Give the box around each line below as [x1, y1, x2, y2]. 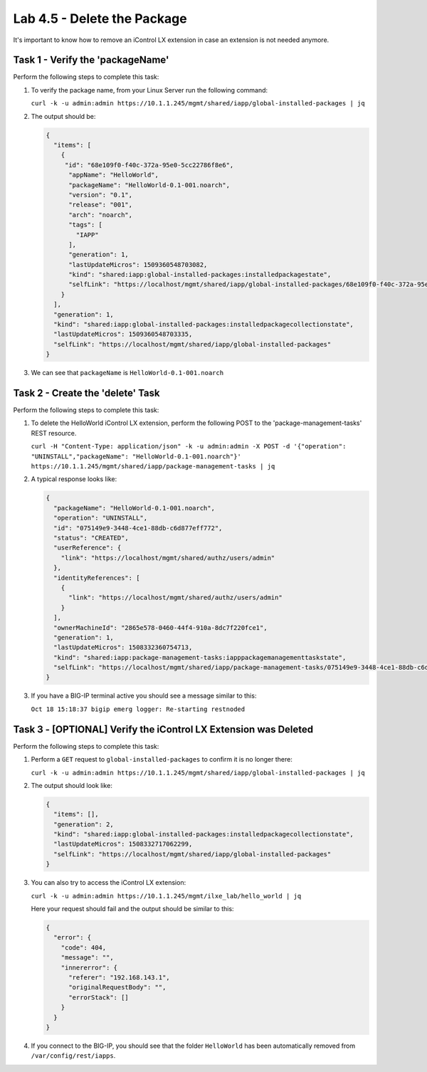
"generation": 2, [53, 820, 114, 829]
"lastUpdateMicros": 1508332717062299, [53, 840, 193, 848]
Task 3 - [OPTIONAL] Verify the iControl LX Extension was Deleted [13, 723, 313, 735]
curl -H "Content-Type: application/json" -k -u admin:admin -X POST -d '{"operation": [31, 442, 347, 451]
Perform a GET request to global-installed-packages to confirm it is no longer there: [31, 755, 293, 764]
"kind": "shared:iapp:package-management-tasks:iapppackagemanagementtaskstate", [53, 653, 347, 661]
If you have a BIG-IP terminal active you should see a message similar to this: [31, 691, 257, 700]
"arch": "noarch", [68, 211, 133, 219]
